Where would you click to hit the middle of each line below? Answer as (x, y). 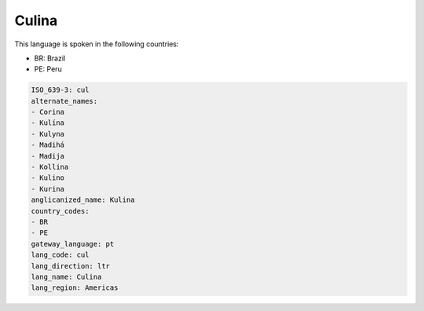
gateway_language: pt (73, 244)
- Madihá (48, 145)
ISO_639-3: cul (60, 90)
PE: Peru (48, 69)
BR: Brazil (50, 58)
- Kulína (48, 123)
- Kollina (50, 167)
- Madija (48, 156)
